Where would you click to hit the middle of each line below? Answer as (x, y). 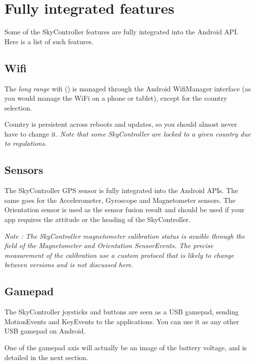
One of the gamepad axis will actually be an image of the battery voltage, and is (126, 348)
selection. (18, 107)
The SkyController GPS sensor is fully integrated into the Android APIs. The (121, 190)
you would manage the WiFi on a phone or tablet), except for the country (116, 98)
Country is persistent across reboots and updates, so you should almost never (121, 124)
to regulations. (26, 143)
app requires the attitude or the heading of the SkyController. (98, 219)
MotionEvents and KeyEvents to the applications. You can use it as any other (122, 321)
